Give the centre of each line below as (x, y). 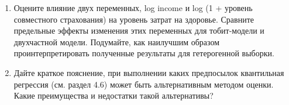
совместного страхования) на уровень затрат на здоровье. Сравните (134, 19)
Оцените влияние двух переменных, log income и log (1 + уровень (133, 8)
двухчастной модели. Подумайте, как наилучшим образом (117, 41)
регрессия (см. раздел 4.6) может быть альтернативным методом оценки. (144, 84)
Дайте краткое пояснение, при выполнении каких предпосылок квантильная (149, 72)
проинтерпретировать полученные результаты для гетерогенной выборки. (144, 53)
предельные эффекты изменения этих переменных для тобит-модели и (139, 30)
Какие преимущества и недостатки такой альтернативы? (113, 95)
